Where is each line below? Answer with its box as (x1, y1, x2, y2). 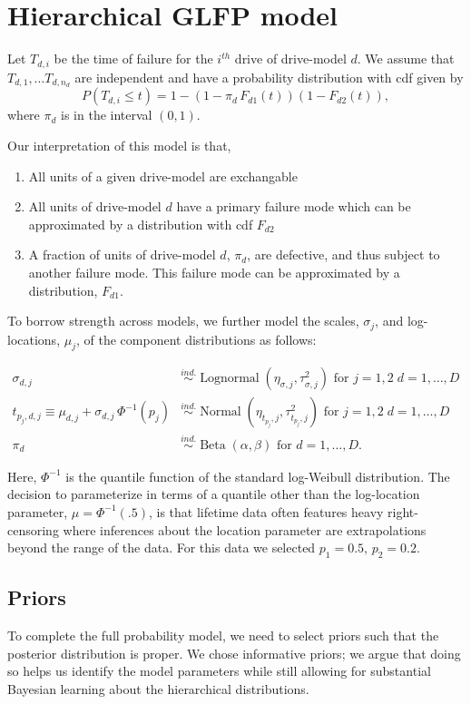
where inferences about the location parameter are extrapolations (63, 520, 427, 539)
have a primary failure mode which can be (176, 197, 411, 216)
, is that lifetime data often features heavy (149, 502, 384, 521)
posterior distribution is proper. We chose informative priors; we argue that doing (7, 643, 461, 662)
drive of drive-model (234, 49, 347, 68)
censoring (7, 520, 59, 539)
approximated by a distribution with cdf (28, 214, 253, 233)
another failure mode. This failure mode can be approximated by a (28, 263, 400, 281)
